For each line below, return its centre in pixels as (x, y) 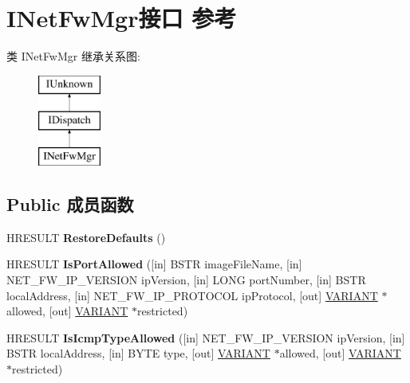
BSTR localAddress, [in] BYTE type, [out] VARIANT (138, 353)
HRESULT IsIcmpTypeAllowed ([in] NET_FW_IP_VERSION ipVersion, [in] (206, 337)
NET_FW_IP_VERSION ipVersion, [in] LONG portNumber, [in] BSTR (186, 280)
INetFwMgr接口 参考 (122, 18)
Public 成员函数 (70, 204)
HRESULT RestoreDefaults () (86, 237)
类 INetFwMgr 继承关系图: (73, 56)
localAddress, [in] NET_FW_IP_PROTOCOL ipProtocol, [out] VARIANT (192, 295)
